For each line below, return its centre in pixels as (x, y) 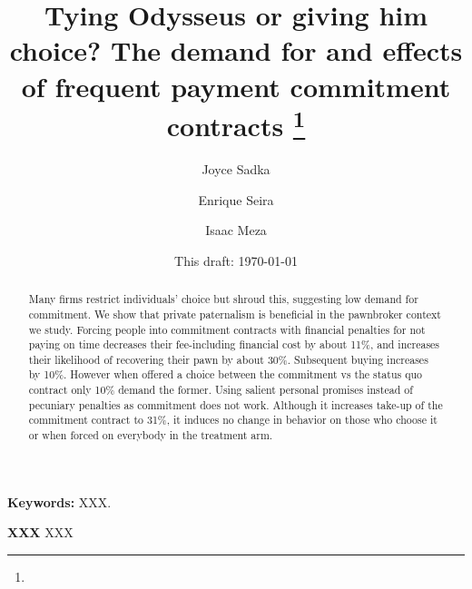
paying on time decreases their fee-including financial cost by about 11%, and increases (234, 344)
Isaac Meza (236, 230)
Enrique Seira (236, 199)
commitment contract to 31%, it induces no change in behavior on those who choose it (233, 420)
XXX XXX (40, 532)
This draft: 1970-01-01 (236, 260)
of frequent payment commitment (236, 86)
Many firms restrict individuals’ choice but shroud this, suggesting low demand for (223, 299)
